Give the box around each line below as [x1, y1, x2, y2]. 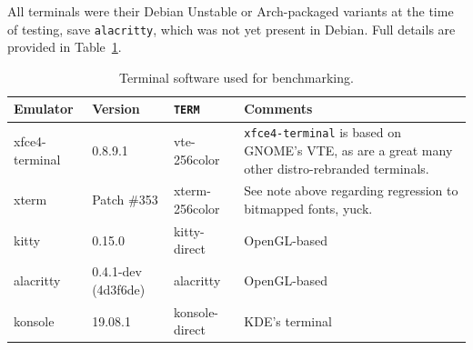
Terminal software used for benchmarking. [119, 67, 354, 86]
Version [92, 99, 140, 118]
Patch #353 [92, 190, 158, 209]
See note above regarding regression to [244, 181, 458, 200]
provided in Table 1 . [7, 37, 122, 56]
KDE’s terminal [244, 311, 332, 330]
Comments [244, 99, 313, 118]
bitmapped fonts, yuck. [244, 199, 373, 218]
